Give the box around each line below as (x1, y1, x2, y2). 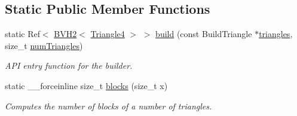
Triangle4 (90, 28, 125, 40)
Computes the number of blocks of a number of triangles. (5, 99, 212, 112)
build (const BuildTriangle (155, 28, 252, 40)
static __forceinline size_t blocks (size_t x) (5, 79, 168, 91)
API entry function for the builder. (5, 59, 133, 72)
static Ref (5, 28, 40, 40)
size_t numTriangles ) (5, 39, 83, 51)
